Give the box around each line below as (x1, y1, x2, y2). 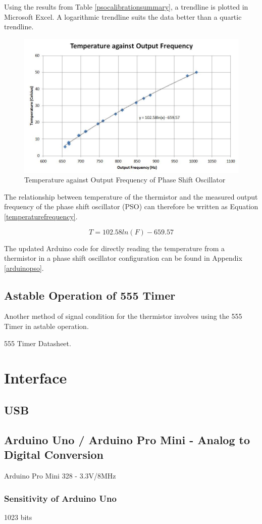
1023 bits (4, 511, 32, 522)
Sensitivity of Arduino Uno (4, 492, 117, 504)
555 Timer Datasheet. (4, 338, 71, 348)
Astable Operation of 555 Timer (4, 287, 176, 303)
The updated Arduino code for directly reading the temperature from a (4, 243, 225, 253)
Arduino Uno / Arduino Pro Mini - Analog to (4, 432, 250, 447)
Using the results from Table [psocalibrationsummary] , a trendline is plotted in (4, 2, 248, 12)
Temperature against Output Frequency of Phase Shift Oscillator (24, 174, 226, 185)
